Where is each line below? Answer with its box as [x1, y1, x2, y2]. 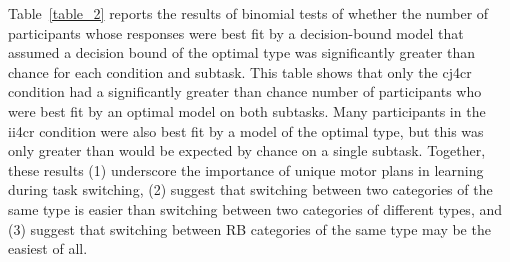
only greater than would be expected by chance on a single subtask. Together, [8, 140, 486, 161]
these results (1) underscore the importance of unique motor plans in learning [8, 159, 484, 180]
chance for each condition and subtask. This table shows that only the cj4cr [8, 61, 472, 82]
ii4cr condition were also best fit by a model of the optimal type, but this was [8, 120, 484, 141]
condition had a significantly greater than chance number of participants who [8, 81, 482, 102]
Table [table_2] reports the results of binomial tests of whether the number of [8, 3, 489, 23]
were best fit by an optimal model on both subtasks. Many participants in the [8, 100, 486, 121]
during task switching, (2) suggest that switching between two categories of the [8, 179, 493, 200]
